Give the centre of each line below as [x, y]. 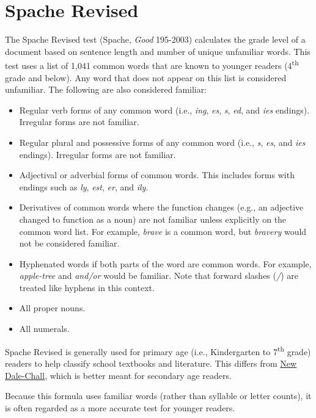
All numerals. [44, 329]
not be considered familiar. [69, 243]
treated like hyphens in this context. [87, 287]
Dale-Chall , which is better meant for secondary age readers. [118, 375]
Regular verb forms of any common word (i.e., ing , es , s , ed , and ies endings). [164, 110]
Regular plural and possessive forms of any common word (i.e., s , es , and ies [162, 142]
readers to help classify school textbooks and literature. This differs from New [151, 363]
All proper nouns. [52, 308]
